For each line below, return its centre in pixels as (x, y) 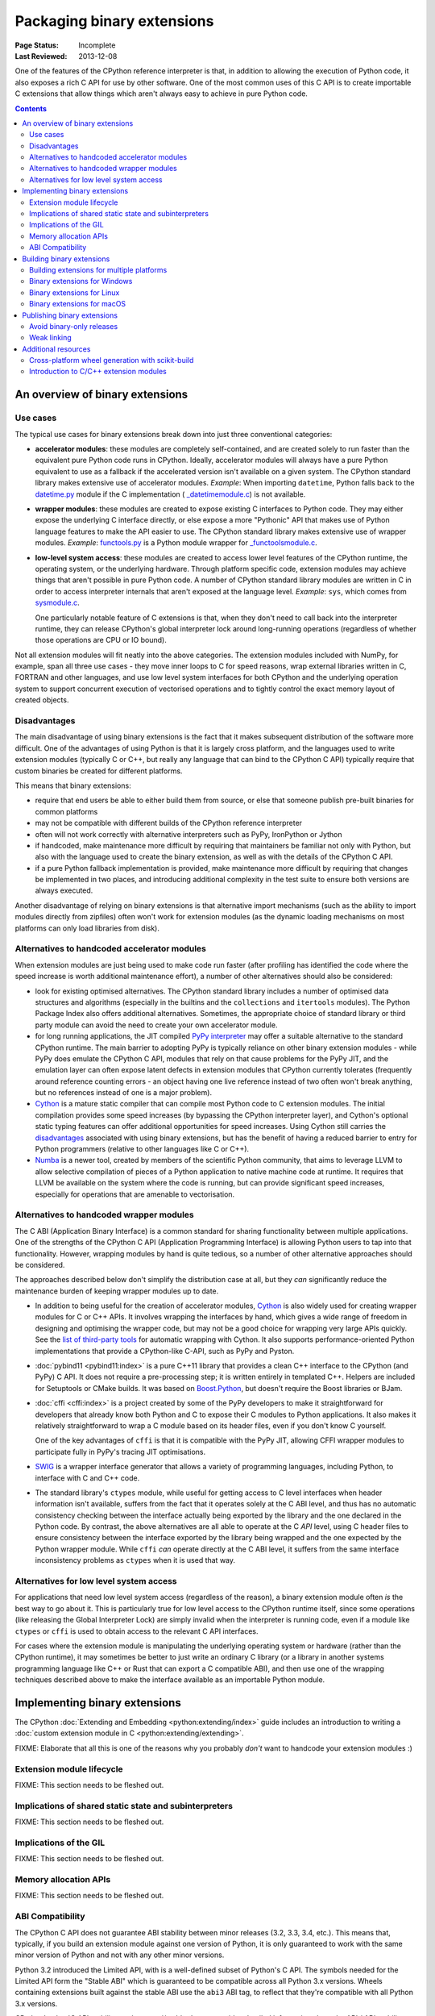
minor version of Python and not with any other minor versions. (120, 1955)
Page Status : (37, 45)
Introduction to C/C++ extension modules (98, 372)
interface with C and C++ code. (87, 1478)
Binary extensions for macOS (78, 304)
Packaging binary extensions (114, 21)
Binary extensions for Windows (81, 281)
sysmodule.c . (57, 603)
